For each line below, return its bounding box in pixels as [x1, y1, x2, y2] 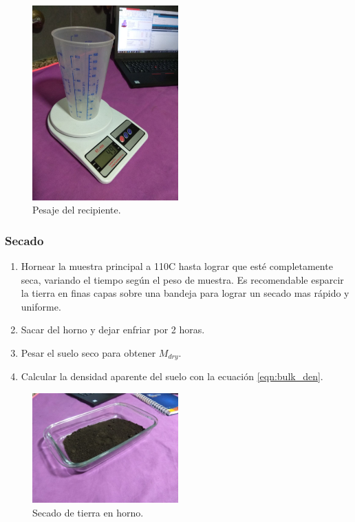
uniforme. [21, 299, 61, 313]
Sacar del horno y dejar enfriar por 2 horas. [21, 322, 205, 337]
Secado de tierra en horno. [32, 505, 144, 519]
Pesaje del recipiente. [32, 202, 121, 217]
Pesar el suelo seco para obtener [21, 346, 156, 360]
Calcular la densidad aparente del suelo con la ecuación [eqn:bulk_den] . [21, 369, 323, 384]
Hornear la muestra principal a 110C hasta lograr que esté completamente [21, 259, 333, 273]
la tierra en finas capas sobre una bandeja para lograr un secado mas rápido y [21, 286, 349, 300]
